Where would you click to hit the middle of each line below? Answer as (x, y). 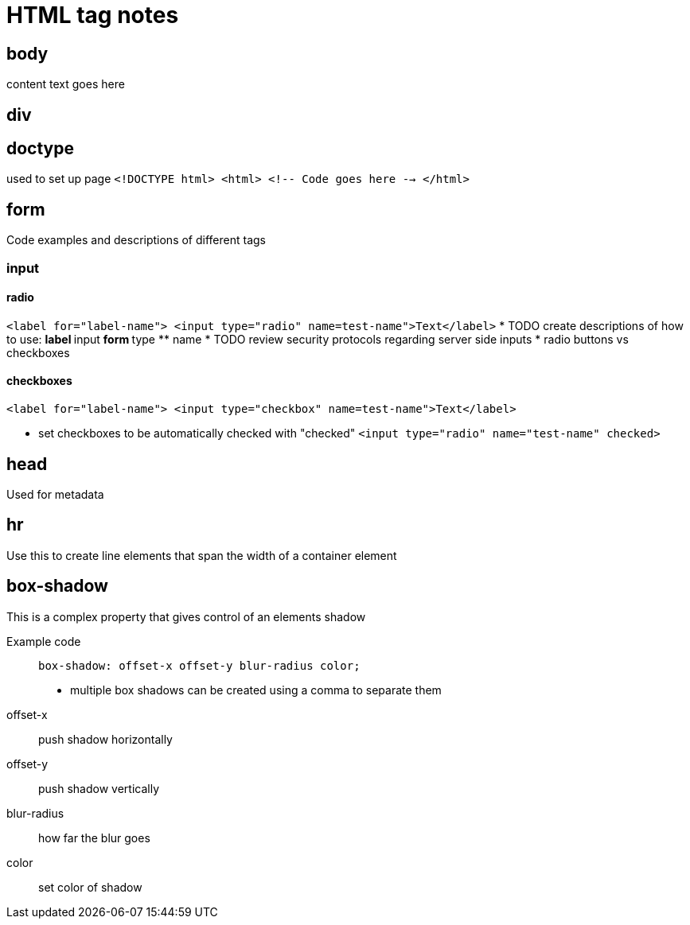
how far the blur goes (94, 838)
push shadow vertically (99, 788)
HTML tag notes (93, 15)
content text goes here (66, 84)
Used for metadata (55, 494)
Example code (44, 641)
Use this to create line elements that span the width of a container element (202, 555)
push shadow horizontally (105, 739)
